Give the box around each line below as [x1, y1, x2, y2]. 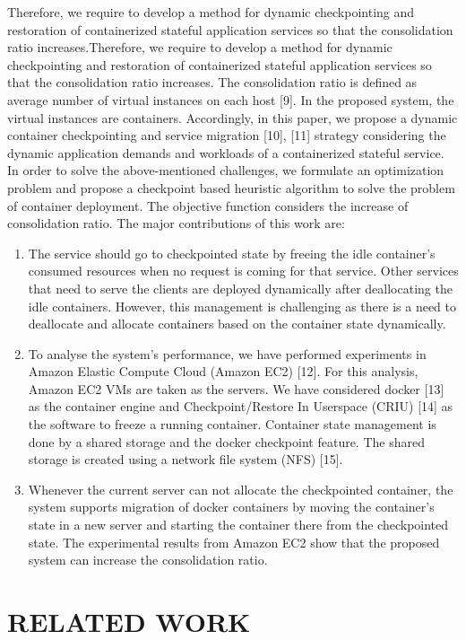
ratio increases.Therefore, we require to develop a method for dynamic [7, 38, 393, 57]
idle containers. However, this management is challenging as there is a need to [28, 296, 457, 315]
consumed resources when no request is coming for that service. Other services [28, 261, 459, 280]
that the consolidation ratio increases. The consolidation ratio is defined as [7, 73, 418, 92]
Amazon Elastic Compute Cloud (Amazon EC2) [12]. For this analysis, [28, 362, 419, 381]
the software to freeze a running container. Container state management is [28, 415, 436, 434]
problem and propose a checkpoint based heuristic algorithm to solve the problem [7, 178, 455, 197]
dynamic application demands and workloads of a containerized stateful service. [7, 143, 444, 162]
